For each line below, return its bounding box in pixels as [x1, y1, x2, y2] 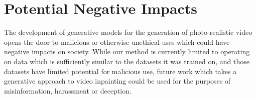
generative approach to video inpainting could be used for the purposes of [4, 76, 231, 86]
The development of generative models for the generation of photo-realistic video [4, 27, 252, 37]
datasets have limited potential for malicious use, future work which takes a [4, 66, 237, 76]
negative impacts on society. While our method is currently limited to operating [4, 46, 250, 57]
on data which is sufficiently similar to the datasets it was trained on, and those [4, 56, 250, 66]
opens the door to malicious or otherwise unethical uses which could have [4, 36, 230, 47]
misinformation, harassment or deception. [4, 85, 132, 96]
